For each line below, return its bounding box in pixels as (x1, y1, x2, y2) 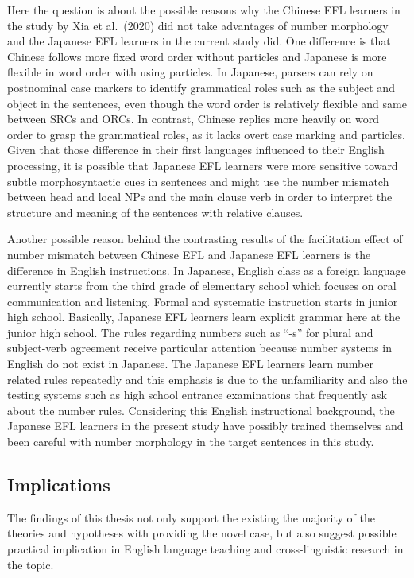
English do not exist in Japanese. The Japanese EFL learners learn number (7, 355, 373, 372)
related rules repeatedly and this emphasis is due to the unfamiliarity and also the (7, 370, 408, 387)
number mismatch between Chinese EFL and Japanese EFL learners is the (7, 246, 371, 262)
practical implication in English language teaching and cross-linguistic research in (7, 541, 404, 557)
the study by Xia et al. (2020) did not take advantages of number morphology (7, 17, 389, 33)
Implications (7, 472, 110, 497)
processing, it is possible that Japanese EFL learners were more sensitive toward (7, 157, 398, 173)
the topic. (7, 556, 54, 572)
